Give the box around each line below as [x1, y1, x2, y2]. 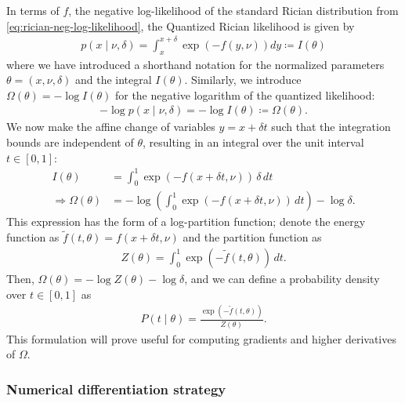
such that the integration [271, 118, 391, 135]
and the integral [74, 71, 152, 88]
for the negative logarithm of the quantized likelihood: [114, 86, 375, 103]
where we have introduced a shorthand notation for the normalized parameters [6, 56, 385, 72]
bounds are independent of [6, 133, 134, 150]
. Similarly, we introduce [184, 71, 302, 88]
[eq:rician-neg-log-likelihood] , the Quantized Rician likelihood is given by [6, 17, 355, 34]
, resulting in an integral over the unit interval [142, 133, 364, 150]
